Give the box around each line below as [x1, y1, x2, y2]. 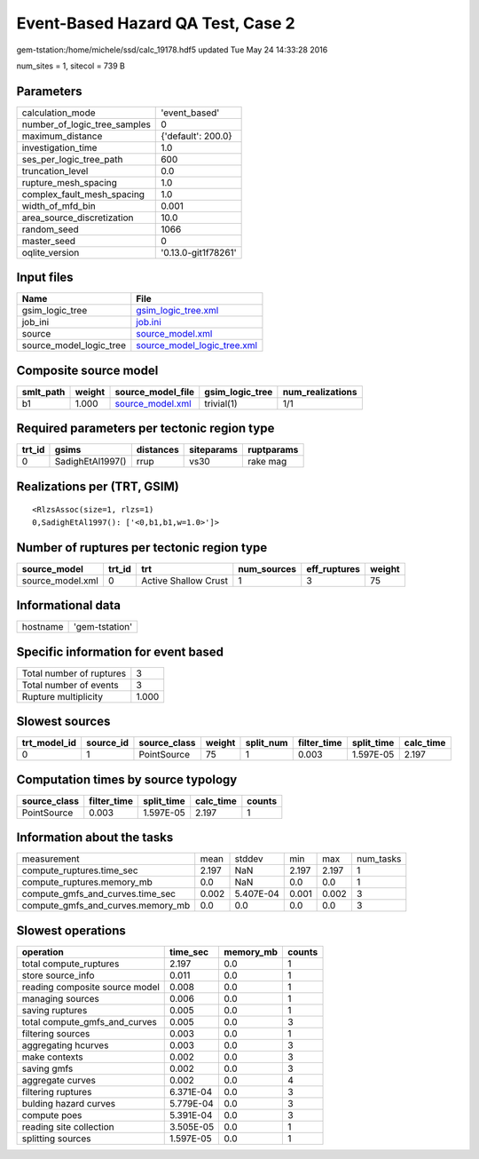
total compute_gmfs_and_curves [21, 1015, 157, 1028]
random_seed [21, 223, 79, 235]
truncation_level [21, 164, 89, 177]
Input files [16, 270, 75, 285]
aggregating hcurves [21, 1039, 109, 1052]
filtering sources [21, 1027, 90, 1039]
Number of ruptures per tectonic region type [16, 540, 268, 555]
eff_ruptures [306, 562, 361, 575]
